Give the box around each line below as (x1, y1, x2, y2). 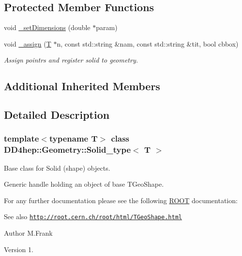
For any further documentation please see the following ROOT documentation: (4, 195, 238, 205)
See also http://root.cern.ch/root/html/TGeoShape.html (4, 211, 182, 222)
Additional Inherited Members (4, 79, 160, 94)
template (4, 132, 39, 144)
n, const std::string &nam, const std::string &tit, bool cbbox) (57, 38, 239, 48)
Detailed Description (4, 107, 110, 122)
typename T (49, 132, 98, 144)
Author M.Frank (4, 228, 53, 238)
